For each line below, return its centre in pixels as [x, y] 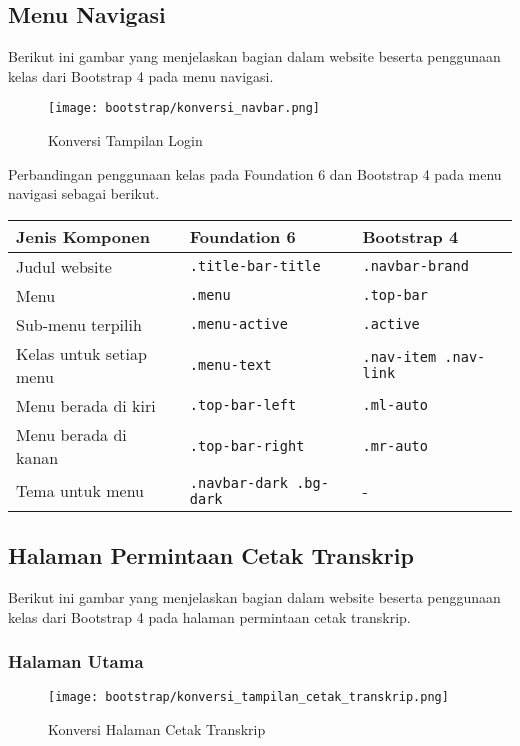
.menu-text [230, 364]
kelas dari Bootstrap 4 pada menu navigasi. [141, 75]
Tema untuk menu [80, 491]
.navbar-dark [238, 482]
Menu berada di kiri [86, 405]
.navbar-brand [415, 266]
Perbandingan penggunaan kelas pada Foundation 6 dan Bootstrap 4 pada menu [255, 173]
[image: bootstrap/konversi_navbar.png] [184, 108]
